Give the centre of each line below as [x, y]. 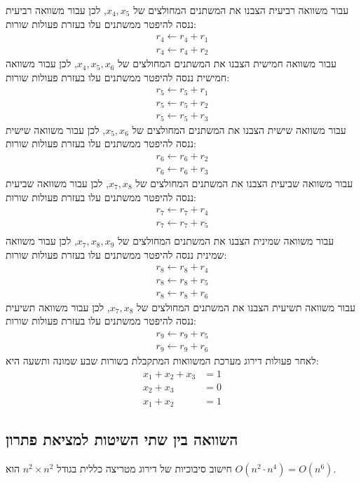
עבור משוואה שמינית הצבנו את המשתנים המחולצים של [226, 241]
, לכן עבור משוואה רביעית [56, 10]
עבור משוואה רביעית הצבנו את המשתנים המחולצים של [241, 10]
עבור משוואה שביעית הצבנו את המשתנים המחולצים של [244, 183]
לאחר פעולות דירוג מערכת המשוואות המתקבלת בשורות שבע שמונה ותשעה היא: [162, 360]
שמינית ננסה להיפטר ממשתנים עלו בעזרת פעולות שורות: [116, 254]
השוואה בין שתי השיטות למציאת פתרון [122, 439]
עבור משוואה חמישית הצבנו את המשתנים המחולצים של [227, 63]
